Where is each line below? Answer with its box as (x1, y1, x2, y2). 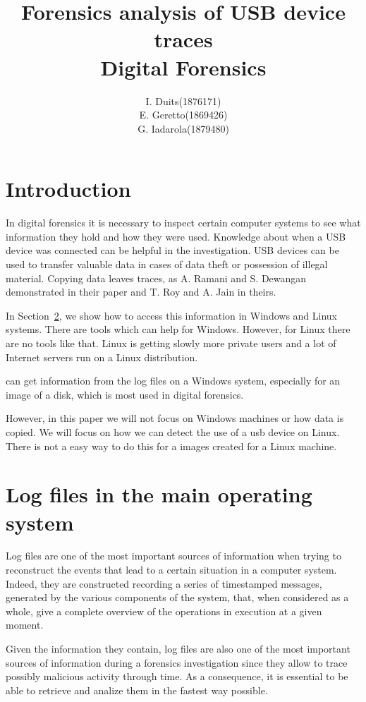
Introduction (6, 174, 131, 203)
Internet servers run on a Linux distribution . (6, 349, 198, 364)
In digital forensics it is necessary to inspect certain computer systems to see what (6, 215, 361, 230)
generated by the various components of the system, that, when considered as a (6, 590, 349, 605)
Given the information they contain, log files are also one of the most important (6, 641, 350, 655)
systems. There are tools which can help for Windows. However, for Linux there (6, 322, 350, 337)
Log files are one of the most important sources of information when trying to (6, 548, 341, 563)
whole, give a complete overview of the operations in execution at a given (6, 603, 322, 618)
